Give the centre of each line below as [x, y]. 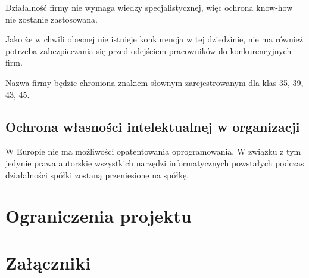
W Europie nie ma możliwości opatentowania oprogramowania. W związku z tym [153, 151]
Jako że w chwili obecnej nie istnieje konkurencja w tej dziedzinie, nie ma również [154, 39]
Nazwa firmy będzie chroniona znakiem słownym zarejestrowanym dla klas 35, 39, [154, 82]
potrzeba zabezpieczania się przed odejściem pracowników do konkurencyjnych [149, 50]
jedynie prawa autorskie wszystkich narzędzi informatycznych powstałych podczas [155, 163]
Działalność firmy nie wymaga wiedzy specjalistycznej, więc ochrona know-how [149, 7]
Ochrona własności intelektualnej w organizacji [153, 126]
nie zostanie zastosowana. [51, 19]
